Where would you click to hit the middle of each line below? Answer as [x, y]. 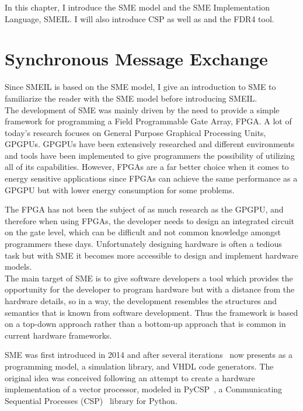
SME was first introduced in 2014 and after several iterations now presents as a [149, 355]
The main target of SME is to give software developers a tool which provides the [149, 278]
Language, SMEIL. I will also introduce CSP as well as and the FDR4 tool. [140, 18]
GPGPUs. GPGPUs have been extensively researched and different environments [150, 144]
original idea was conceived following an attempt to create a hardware [130, 377]
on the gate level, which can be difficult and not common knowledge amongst [143, 232]
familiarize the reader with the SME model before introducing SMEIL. [131, 98]
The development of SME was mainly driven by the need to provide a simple [142, 109]
